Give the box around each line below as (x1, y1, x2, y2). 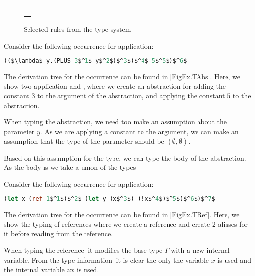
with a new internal (171, 245, 230, 255)
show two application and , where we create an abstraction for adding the (4, 81, 226, 91)
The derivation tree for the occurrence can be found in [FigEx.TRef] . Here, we (4, 209, 240, 220)
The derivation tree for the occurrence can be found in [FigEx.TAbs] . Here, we (4, 71, 240, 82)
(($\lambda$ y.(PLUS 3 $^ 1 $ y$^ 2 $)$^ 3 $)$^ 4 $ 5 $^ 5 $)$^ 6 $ (4, 57, 187, 65)
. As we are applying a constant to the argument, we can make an (40, 126, 239, 137)
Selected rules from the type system (24, 24, 131, 34)
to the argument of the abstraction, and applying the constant (37, 90, 225, 101)
